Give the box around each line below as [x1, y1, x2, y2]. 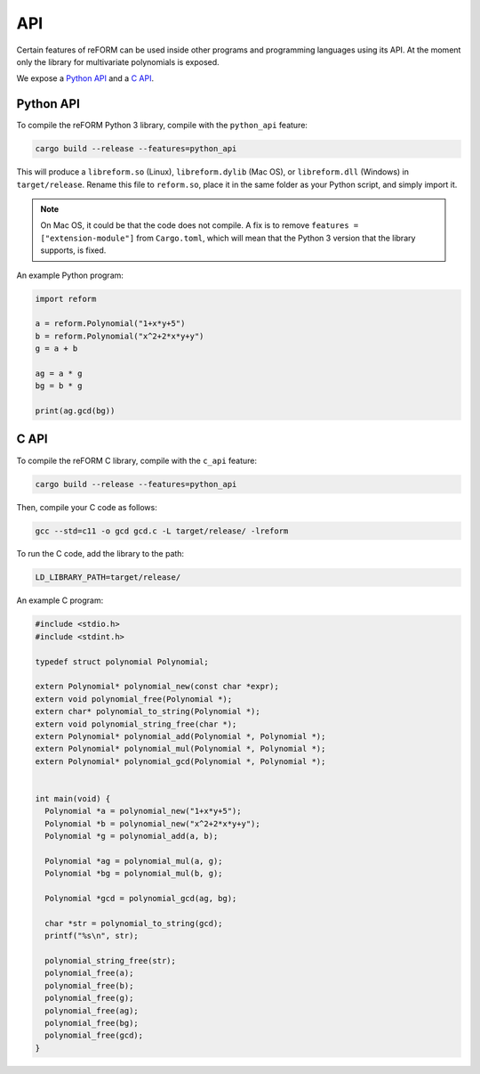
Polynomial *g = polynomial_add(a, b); [44, 831, 219, 842]
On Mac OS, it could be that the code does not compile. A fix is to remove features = [40, 220, 359, 231]
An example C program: [16, 595, 104, 606]
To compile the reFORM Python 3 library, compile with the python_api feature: [16, 120, 308, 131]
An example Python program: [16, 270, 124, 281]
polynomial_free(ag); [44, 1005, 140, 1015]
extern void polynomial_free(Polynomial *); [35, 694, 233, 704]
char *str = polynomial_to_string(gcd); [44, 918, 223, 928]
